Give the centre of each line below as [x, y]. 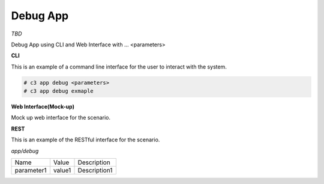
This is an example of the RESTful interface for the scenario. [85, 140]
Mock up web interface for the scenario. [61, 118]
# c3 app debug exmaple [59, 91]
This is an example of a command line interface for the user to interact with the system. [119, 67]
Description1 [95, 170]
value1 [62, 170]
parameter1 [31, 170]
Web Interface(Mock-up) [43, 107]
